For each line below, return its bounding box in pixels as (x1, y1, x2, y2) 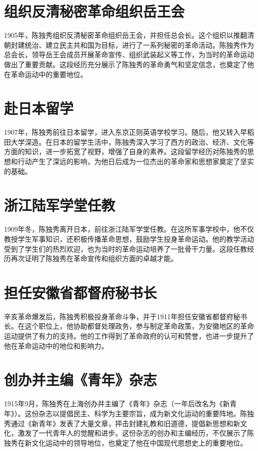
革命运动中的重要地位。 (10, 69, 87, 79)
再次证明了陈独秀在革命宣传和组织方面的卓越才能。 (10, 253, 178, 264)
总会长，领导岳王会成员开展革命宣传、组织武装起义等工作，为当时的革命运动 (4, 49, 254, 60)
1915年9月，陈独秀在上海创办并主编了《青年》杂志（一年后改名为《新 (4, 398, 230, 409)
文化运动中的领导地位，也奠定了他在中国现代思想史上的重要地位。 (31, 437, 247, 448)
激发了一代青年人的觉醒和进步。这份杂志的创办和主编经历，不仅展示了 (17, 428, 247, 438)
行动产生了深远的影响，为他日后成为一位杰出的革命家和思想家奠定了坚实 (17, 156, 254, 166)
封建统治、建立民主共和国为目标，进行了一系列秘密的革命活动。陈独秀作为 (10, 39, 254, 50)
